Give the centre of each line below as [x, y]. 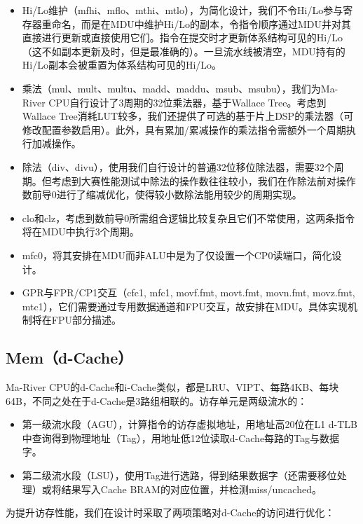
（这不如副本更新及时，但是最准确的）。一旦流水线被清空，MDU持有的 [184, 51]
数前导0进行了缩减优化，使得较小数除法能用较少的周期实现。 [162, 194]
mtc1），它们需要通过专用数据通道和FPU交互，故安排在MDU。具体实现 [185, 306]
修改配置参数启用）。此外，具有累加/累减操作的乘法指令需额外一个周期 [184, 129]
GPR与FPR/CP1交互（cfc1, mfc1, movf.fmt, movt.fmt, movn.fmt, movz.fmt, [189, 292]
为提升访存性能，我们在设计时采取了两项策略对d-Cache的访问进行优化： [170, 512]
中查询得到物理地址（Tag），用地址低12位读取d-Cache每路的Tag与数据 [181, 437]
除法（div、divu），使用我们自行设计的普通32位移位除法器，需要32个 [178, 166]
